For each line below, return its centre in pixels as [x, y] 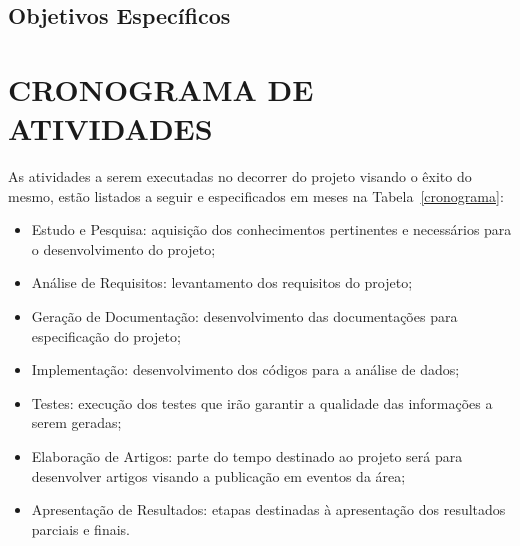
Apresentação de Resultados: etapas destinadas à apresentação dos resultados [268, 509]
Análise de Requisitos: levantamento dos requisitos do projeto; [222, 282]
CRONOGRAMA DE [161, 88]
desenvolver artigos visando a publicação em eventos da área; [218, 475]
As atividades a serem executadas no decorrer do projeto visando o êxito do [240, 176]
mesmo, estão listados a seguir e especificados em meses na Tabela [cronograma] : [256, 195]
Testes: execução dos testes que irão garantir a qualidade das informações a [262, 402]
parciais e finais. [80, 528]
